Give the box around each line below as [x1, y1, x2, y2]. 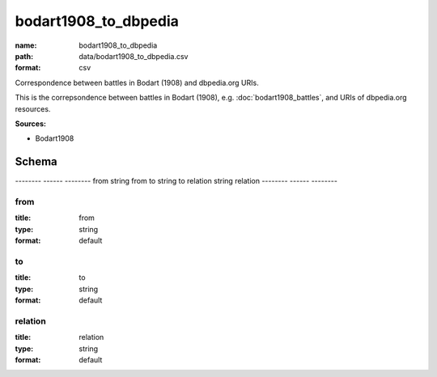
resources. [15, 104, 51, 113]
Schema [15, 155, 58, 169]
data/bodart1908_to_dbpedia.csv [78, 51, 189, 61]
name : [15, 40, 37, 50]
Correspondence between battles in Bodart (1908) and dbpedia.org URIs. [15, 78, 259, 87]
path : [15, 51, 34, 61]
